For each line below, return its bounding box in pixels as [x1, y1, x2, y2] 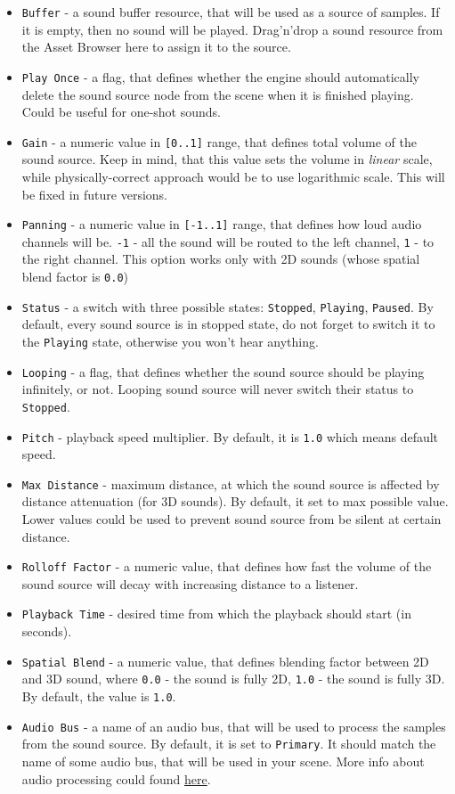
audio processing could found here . [21, 769, 211, 788]
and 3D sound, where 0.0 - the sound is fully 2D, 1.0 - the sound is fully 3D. [21, 669, 445, 688]
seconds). [21, 622, 72, 641]
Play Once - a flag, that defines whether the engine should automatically [21, 67, 419, 86]
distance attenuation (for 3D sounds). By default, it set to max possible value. [21, 492, 449, 511]
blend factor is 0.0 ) [21, 267, 129, 286]
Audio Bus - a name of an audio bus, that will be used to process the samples [21, 716, 446, 735]
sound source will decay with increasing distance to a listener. [21, 574, 359, 593]
